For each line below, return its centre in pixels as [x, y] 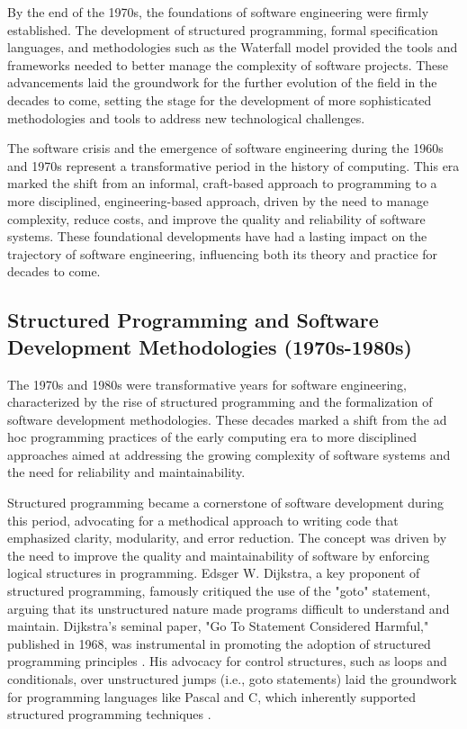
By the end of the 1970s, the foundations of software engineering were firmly [218, 12]
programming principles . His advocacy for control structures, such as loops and [227, 661]
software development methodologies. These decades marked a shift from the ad [227, 419]
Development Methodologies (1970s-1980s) [210, 346]
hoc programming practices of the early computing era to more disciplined [212, 437]
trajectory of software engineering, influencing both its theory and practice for [223, 253]
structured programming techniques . [109, 714]
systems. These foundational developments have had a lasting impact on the [217, 236]
